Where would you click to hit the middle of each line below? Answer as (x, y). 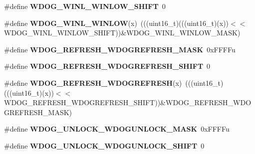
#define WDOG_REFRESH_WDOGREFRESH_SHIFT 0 (107, 66)
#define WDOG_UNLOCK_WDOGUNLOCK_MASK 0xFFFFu (117, 129)
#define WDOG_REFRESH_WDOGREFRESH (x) (93, 82)
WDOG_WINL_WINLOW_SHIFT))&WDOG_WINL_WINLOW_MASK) (122, 33)
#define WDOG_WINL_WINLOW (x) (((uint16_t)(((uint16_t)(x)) (117, 23)
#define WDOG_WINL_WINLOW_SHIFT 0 (85, 6)
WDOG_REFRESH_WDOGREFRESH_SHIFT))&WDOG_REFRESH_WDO (128, 102)
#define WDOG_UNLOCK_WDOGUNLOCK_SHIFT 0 (104, 145)
